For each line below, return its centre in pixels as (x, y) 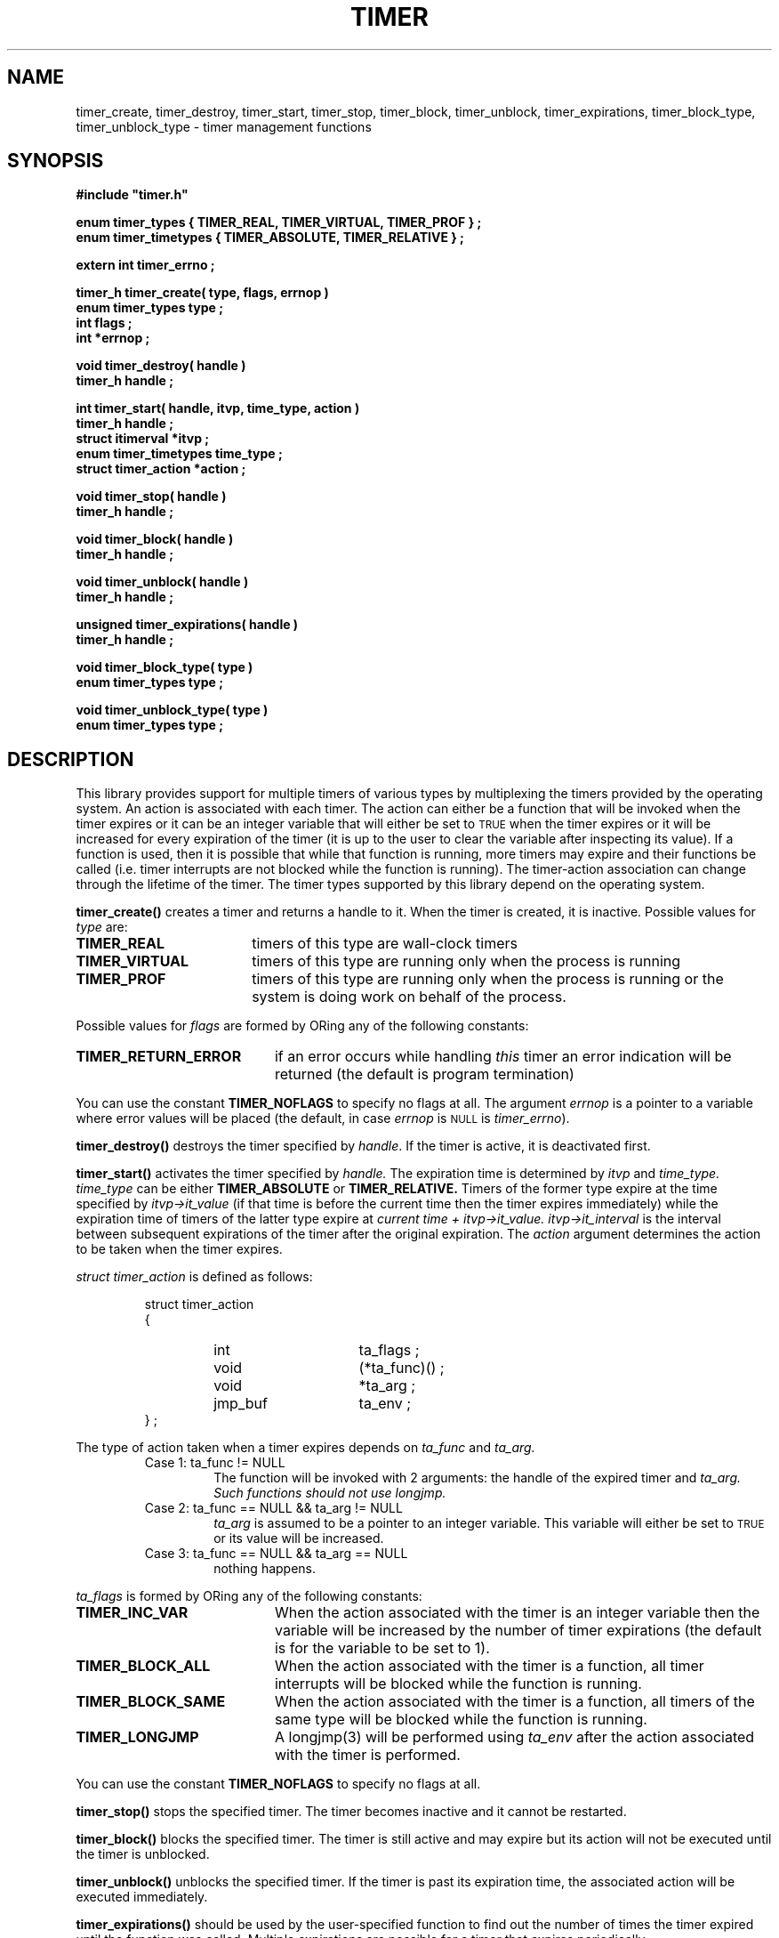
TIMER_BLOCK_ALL (143, 1666)
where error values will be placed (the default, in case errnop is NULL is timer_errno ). (323, 1118)
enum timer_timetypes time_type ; (179, 454)
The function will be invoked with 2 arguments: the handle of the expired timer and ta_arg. (478, 1478)
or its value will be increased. (299, 1538)
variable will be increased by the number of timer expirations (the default (518, 1631)
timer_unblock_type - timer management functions (224, 126)
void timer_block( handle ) (155, 539)
